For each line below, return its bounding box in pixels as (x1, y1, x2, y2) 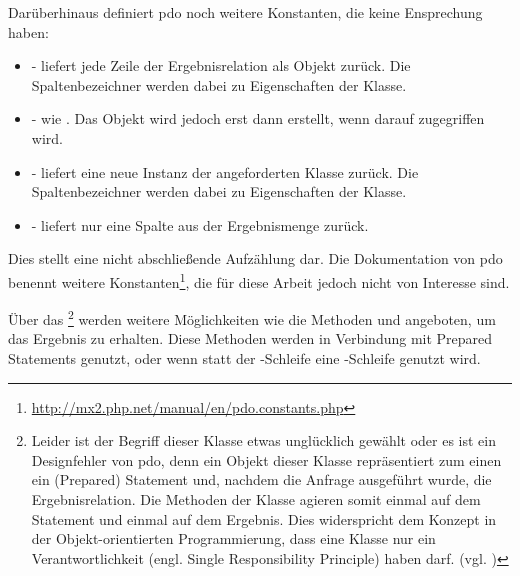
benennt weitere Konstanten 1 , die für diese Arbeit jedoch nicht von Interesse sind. (8, 268, 510, 292)
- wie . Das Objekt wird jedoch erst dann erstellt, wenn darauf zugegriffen (31, 108, 485, 129)
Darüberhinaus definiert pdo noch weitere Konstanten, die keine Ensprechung (8, 2, 483, 22)
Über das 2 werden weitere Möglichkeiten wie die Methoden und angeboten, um (8, 306, 496, 329)
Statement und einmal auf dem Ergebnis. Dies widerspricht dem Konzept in (31, 508, 497, 529)
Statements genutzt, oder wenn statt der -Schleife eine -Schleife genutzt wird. (8, 348, 481, 369)
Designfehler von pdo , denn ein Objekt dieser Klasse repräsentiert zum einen (31, 449, 502, 470)
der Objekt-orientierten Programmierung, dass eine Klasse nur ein (31, 528, 436, 549)
